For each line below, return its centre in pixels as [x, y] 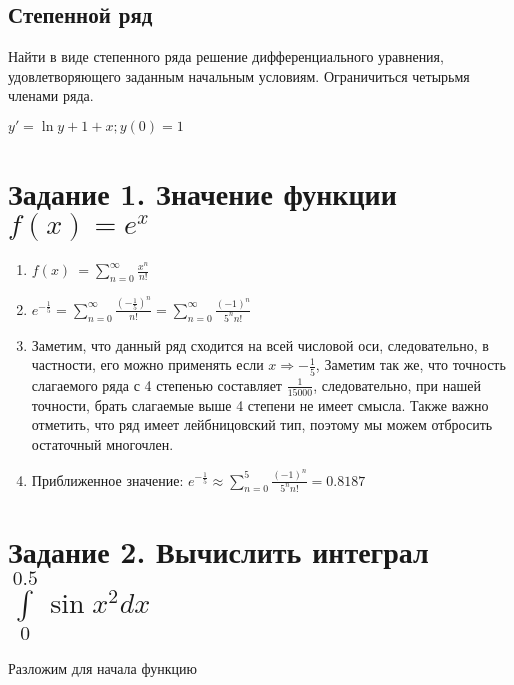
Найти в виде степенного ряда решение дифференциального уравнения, [226, 56]
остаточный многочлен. [102, 444]
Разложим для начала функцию [102, 667]
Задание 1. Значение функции [202, 193]
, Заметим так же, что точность [410, 364]
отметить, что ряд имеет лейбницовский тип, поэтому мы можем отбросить [262, 424]
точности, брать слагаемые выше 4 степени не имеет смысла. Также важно [260, 404]
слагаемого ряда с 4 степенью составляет [156, 384]
